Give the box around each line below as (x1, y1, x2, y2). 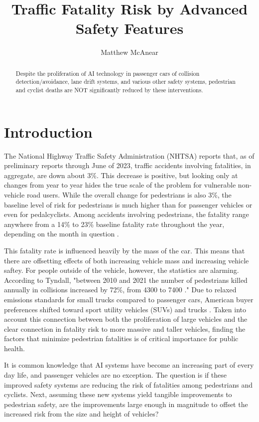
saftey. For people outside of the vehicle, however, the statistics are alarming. (4, 265, 239, 275)
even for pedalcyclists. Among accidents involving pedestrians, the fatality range (4, 209, 249, 219)
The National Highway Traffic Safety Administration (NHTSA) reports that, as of (4, 150, 255, 161)
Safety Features (75, 18, 184, 38)
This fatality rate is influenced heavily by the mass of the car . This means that (4, 245, 245, 255)
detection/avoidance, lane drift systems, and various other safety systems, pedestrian (15, 77, 236, 86)
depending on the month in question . (4, 228, 119, 239)
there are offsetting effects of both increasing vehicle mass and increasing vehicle (4, 255, 249, 265)
